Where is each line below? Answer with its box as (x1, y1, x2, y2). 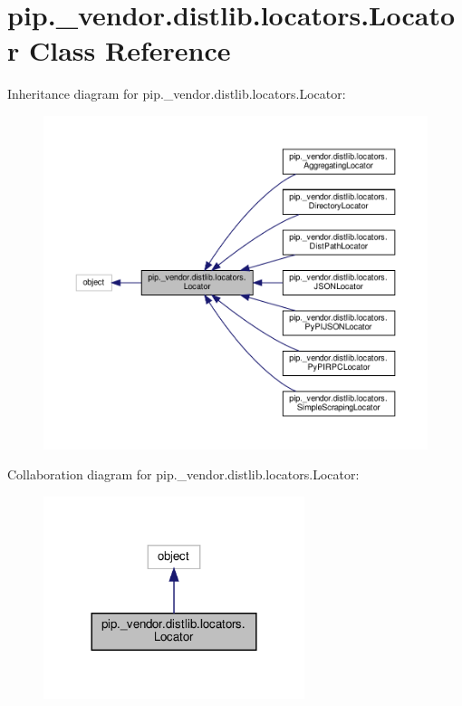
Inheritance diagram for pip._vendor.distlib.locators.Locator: (7, 84, 346, 103)
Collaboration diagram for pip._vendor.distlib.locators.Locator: (7, 465, 360, 484)
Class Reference (28, 32, 231, 69)
